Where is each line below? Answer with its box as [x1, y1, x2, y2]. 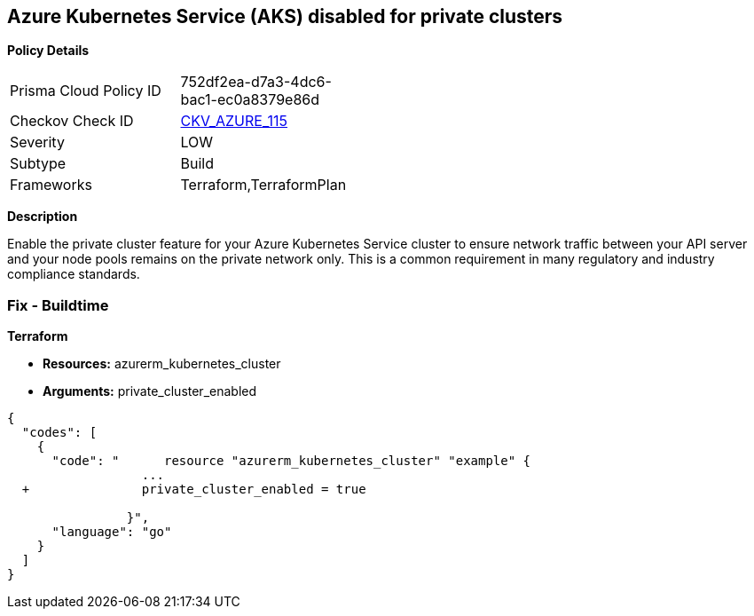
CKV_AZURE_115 [180, 112, 288, 130]
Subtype [10, 154, 67, 173]
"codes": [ [21, 425, 98, 440]
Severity [10, 133, 65, 152]
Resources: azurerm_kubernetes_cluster [43, 356, 281, 372]
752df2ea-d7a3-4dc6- [180, 73, 332, 91]
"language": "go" [51, 525, 172, 540]
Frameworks [10, 176, 92, 194]
